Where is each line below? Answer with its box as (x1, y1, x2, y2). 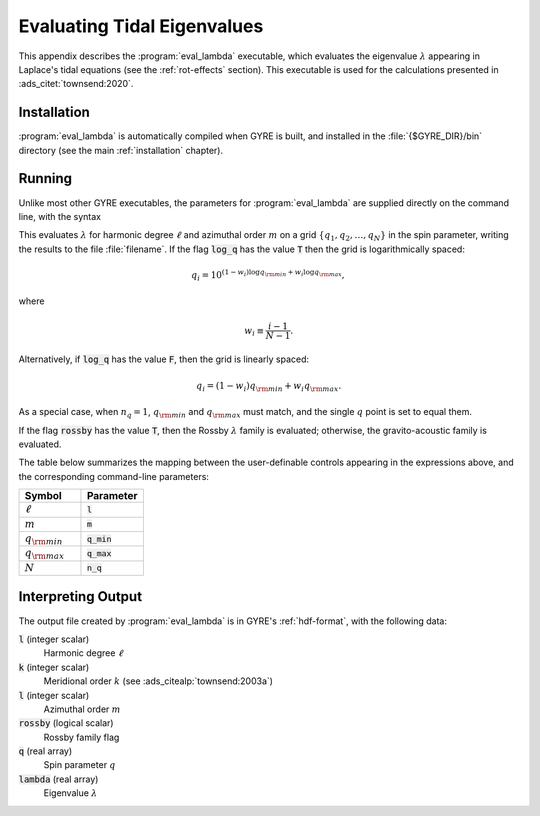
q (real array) (18, 745, 73, 757)
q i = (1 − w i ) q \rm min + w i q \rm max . (196, 380, 342, 394)
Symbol (24, 489, 62, 503)
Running (18, 170, 73, 187)
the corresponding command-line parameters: (18, 470, 210, 482)
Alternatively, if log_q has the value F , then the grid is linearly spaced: (18, 353, 310, 365)
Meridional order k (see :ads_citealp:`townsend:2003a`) (43, 675, 274, 687)
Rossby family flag (43, 731, 120, 743)
